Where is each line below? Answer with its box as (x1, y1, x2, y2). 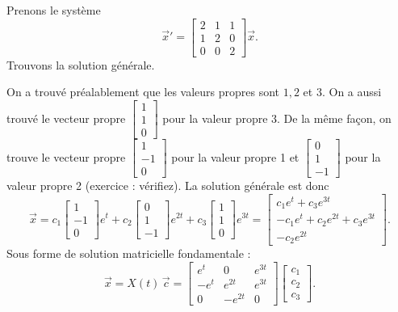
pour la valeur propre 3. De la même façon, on (162, 109, 392, 126)
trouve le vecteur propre (6, 148, 126, 165)
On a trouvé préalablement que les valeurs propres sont (6, 83, 280, 100)
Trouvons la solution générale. (6, 56, 155, 73)
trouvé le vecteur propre (6, 109, 126, 126)
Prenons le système (6, 2, 101, 18)
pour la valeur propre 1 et (171, 148, 300, 165)
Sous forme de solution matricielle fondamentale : (6, 245, 251, 262)
